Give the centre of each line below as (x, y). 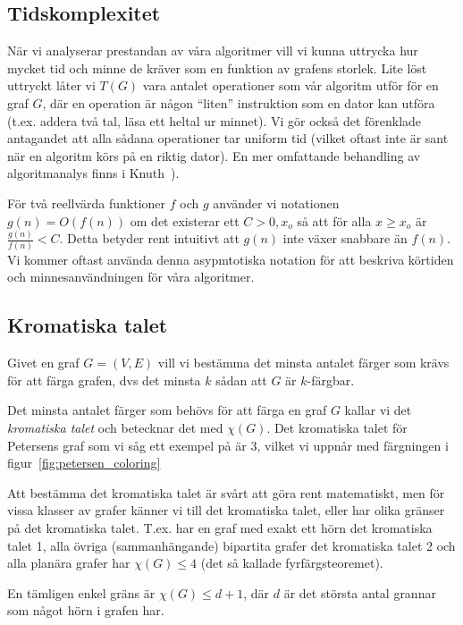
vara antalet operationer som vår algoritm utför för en (290, 85)
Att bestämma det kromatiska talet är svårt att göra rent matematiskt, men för (226, 492)
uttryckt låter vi (51, 85)
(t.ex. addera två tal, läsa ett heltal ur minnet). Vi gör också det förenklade (215, 120)
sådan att (241, 380)
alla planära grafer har (69, 563)
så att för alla (334, 220)
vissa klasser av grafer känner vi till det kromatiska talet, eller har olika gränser (226, 510)
